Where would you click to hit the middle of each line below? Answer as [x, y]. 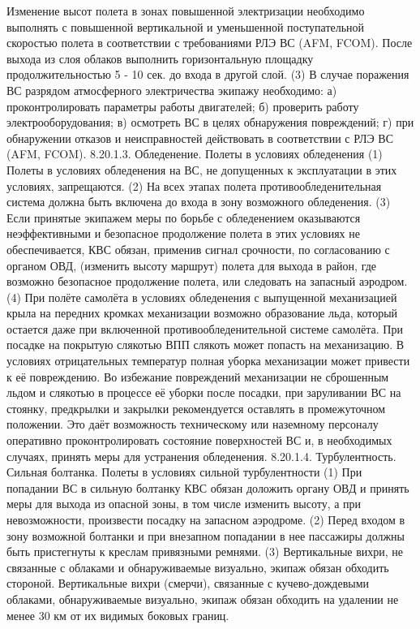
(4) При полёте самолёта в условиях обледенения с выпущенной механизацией [202, 297]
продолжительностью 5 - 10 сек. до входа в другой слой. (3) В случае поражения [208, 74]
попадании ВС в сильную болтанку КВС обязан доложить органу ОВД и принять [208, 487]
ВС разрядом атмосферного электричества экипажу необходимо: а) [172, 90]
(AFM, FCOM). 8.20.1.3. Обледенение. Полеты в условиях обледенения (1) [195, 154]
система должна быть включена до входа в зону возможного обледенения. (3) [199, 202]
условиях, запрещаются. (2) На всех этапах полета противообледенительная [194, 185]
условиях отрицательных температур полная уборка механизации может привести [208, 361]
